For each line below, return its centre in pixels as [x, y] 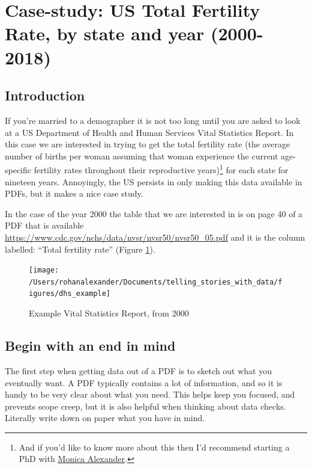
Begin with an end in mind [90, 346]
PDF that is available [44, 225]
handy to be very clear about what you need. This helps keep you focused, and [150, 394]
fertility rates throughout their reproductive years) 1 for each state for [161, 169]
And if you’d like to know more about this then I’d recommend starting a [154, 447]
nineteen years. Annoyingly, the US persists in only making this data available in [154, 181]
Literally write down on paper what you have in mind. [105, 418]
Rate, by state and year [105, 33]
